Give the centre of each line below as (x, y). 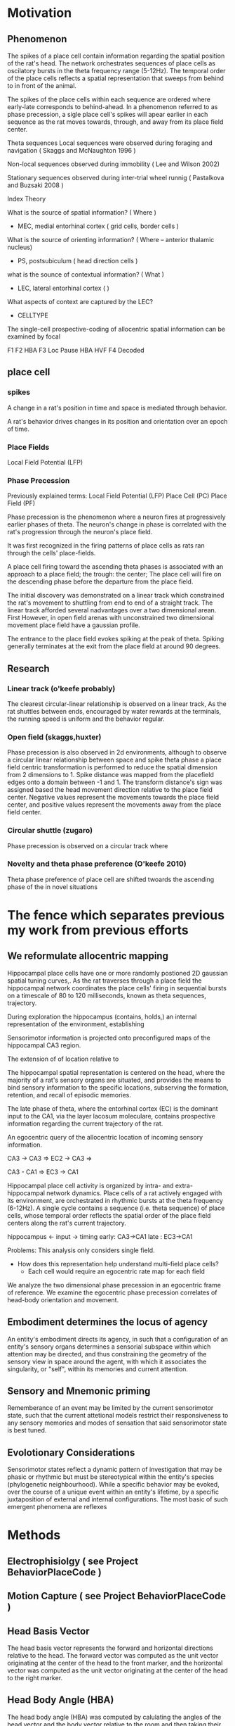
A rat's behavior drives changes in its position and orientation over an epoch (117, 421)
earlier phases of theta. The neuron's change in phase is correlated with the (117, 524)
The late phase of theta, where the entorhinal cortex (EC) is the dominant (113, 1108)
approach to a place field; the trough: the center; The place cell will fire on (114, 574)
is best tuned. (27, 1430)
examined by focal (34, 336)
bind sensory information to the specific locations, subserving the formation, (118, 1087)
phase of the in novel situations (53, 887)
